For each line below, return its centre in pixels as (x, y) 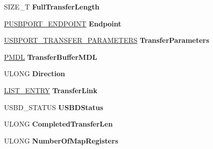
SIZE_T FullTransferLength (52, 6)
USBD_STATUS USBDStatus (54, 107)
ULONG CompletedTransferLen (58, 124)
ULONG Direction (34, 74)
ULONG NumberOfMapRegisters (61, 140)
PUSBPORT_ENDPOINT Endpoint (63, 23)
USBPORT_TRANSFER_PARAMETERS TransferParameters (107, 40)
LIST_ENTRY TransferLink (51, 90)
